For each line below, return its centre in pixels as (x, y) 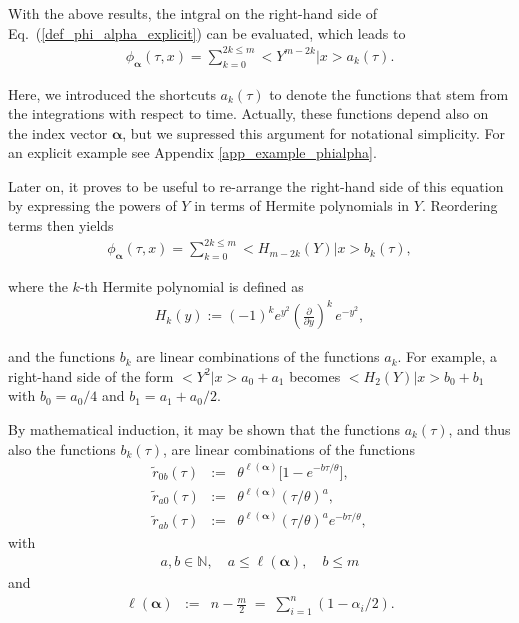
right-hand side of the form (91, 375)
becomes (315, 375)
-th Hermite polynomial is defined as (191, 286)
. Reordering (459, 205)
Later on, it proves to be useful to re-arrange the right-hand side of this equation (256, 185)
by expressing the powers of (92, 205)
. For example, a (447, 356)
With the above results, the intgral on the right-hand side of (193, 13)
